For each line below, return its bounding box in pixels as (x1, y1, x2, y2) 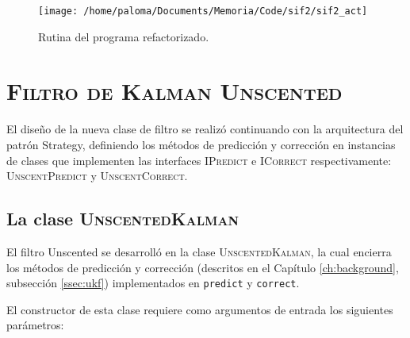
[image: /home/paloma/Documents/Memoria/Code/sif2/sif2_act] (38, 6, 368, 17)
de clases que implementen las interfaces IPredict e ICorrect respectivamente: (6, 152, 392, 168)
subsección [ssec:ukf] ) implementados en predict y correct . (6, 275, 300, 291)
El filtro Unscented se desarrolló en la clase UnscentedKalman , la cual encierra (6, 243, 392, 259)
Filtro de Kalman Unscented (6, 75, 343, 107)
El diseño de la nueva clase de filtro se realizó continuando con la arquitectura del (6, 121, 404, 137)
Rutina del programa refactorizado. (38, 28, 209, 44)
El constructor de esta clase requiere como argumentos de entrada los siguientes (6, 301, 393, 317)
